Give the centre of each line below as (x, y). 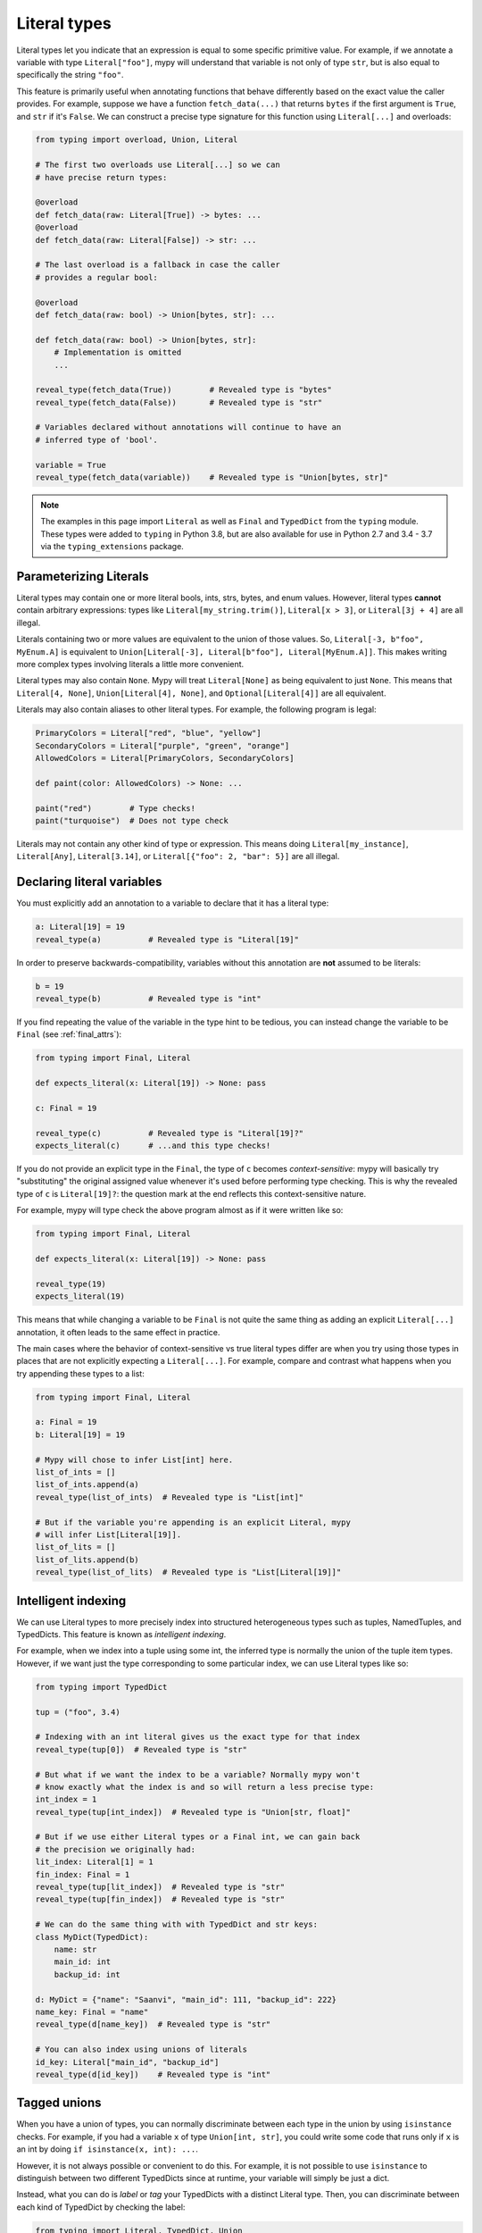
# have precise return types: (101, 177)
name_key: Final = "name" (92, 2011)
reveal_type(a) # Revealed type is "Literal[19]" (167, 939)
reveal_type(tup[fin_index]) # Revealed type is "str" (160, 1899)
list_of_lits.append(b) (87, 1560)
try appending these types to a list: (80, 1373)
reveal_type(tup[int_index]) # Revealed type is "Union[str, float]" (193, 1812)
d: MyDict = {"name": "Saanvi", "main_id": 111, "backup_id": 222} (186, 1999)
